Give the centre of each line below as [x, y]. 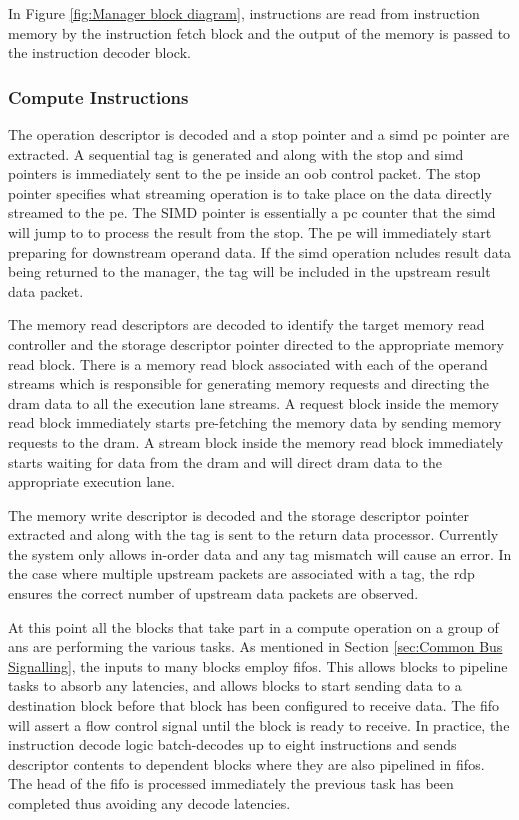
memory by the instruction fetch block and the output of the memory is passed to [259, 32]
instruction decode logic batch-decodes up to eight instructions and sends [232, 744]
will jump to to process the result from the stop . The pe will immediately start [250, 231]
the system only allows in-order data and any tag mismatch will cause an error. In [260, 553]
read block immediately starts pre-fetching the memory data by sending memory [255, 422]
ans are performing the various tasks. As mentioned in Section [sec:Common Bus [255, 646]
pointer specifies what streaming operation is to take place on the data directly [250, 192]
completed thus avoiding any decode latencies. [149, 803]
